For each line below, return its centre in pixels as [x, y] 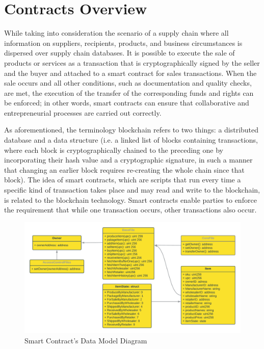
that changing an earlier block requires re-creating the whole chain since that [124, 169]
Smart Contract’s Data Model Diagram [86, 341]
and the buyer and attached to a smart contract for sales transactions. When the [130, 73]
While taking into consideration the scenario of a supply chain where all [116, 33]
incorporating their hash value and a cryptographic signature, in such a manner [128, 160]
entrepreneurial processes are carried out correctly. [83, 112]
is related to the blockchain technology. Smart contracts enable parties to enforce [130, 199]
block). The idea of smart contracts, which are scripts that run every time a [123, 180]
